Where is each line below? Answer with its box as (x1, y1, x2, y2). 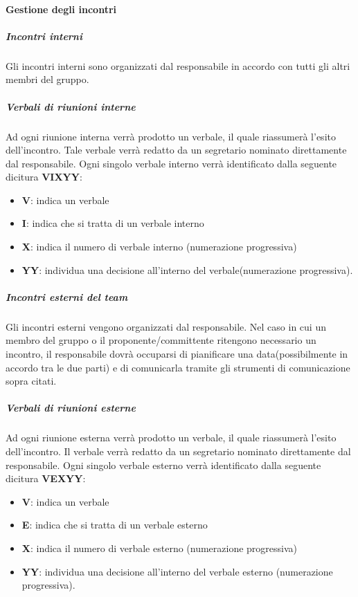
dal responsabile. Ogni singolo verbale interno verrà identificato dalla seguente (6, 156, 337, 170)
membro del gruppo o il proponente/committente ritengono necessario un (6, 333, 316, 347)
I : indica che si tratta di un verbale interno (21, 216, 204, 230)
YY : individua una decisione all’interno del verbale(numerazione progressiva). (21, 262, 353, 277)
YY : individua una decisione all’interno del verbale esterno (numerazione (21, 564, 333, 578)
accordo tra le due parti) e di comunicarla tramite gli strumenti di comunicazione (6, 360, 350, 374)
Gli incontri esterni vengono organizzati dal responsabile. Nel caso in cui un (6, 319, 326, 333)
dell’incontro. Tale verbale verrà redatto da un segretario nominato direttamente (6, 143, 347, 157)
